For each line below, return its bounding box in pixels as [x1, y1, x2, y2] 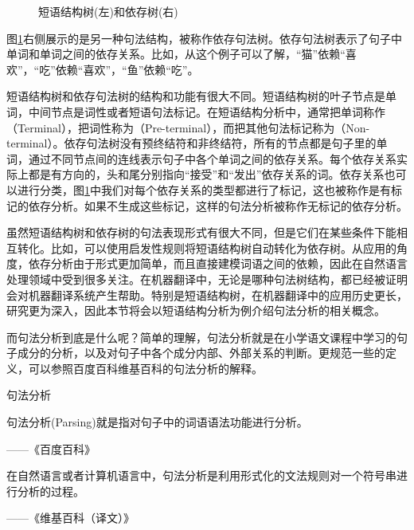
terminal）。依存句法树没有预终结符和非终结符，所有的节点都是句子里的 [6, 135, 377, 151]
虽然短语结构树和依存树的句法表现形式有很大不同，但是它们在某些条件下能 [6, 224, 396, 241]
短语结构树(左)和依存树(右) [38, 3, 178, 19]
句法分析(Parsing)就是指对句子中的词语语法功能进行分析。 [6, 414, 308, 430]
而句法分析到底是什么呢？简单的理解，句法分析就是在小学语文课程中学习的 [6, 328, 396, 345]
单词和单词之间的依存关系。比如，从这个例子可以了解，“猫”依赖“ [6, 45, 346, 62]
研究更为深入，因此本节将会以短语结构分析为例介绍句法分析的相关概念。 [6, 302, 385, 319]
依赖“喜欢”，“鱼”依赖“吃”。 [55, 61, 199, 77]
